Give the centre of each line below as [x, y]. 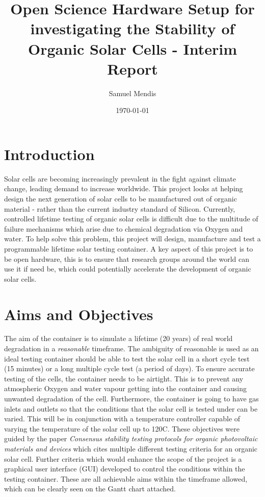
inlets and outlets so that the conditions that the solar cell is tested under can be [131, 408]
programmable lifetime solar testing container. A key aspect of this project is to [129, 248]
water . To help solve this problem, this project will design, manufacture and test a [132, 239]
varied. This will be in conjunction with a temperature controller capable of [122, 419]
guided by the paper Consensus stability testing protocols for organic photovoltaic [131, 438]
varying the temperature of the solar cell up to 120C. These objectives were [122, 428]
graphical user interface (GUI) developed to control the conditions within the [125, 469]
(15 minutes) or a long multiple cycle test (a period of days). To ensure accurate [129, 368]
